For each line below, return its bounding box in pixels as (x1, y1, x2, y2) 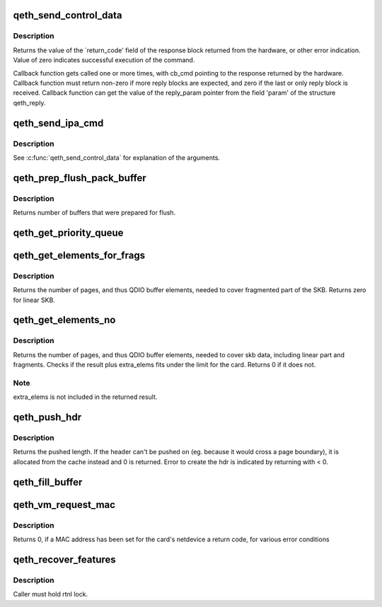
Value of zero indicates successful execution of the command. (13, 56, 195, 64)
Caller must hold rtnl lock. (13, 590, 88, 599)
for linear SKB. (13, 296, 56, 304)
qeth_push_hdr (13, 411, 81, 424)
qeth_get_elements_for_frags (13, 249, 145, 261)
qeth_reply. (13, 98, 46, 107)
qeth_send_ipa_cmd (13, 117, 104, 129)
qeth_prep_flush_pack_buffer (13, 172, 146, 184)
